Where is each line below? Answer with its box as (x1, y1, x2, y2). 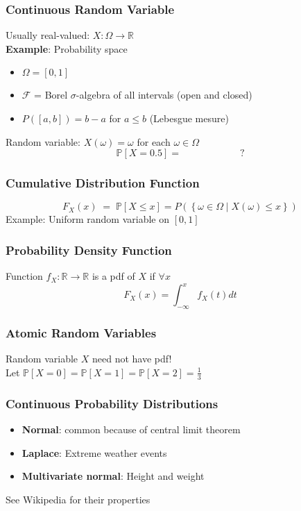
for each (137, 134, 171, 149)
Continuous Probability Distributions (6, 394, 218, 412)
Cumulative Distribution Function (6, 174, 200, 192)
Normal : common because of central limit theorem (21, 421, 241, 436)
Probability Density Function (6, 241, 172, 258)
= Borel (34, 87, 68, 102)
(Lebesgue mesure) (149, 111, 229, 125)
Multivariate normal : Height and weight (21, 469, 205, 483)
